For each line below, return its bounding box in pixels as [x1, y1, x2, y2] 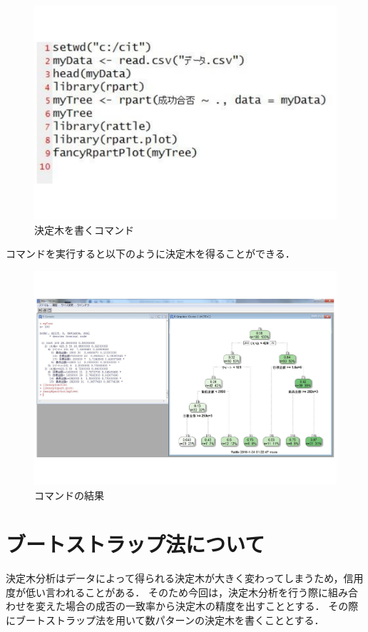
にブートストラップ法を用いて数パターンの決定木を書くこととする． [6, 613, 324, 627]
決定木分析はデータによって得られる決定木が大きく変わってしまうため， [6, 571, 344, 586]
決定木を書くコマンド [34, 222, 134, 237]
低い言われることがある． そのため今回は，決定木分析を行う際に [25, 584, 328, 599]
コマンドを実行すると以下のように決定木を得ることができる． [6, 246, 295, 261]
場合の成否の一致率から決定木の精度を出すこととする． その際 [65, 598, 359, 613]
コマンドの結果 [34, 487, 104, 502]
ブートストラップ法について [6, 529, 265, 559]
